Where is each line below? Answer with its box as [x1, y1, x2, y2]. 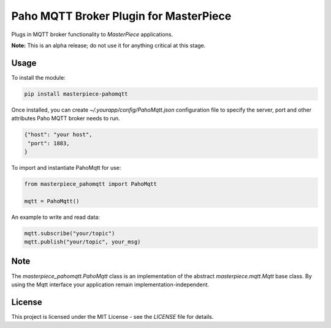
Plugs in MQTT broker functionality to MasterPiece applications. [11, 31, 173, 38]
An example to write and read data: [11, 213, 101, 221]
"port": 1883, [28, 140, 70, 147]
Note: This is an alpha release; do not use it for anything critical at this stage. [11, 42, 206, 49]
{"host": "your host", [24, 131, 93, 138]
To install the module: [11, 74, 66, 81]
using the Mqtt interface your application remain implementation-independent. [11, 281, 210, 288]
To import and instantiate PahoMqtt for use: [11, 164, 121, 171]
